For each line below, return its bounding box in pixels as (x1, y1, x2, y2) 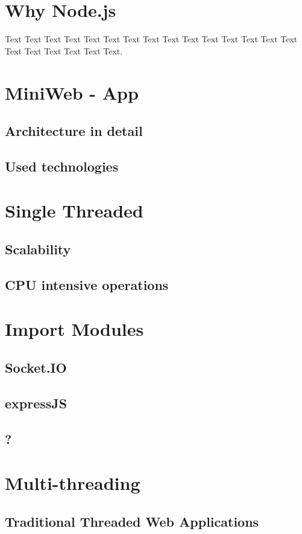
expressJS (5, 393, 68, 412)
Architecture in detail (5, 121, 143, 140)
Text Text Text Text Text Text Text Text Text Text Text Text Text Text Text (5, 33, 298, 45)
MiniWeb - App (5, 80, 139, 105)
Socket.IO (5, 358, 67, 376)
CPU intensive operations (5, 275, 169, 294)
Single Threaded (5, 198, 143, 223)
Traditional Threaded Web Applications (5, 512, 259, 530)
